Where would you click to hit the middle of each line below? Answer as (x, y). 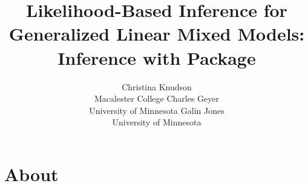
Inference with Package (157, 57)
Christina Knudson (157, 86)
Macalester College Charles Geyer (157, 98)
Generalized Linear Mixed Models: (157, 34)
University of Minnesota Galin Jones (157, 110)
